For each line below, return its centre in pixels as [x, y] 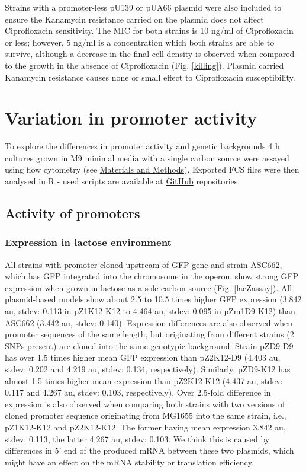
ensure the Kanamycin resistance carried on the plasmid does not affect [134, 19]
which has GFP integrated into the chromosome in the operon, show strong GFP [152, 276]
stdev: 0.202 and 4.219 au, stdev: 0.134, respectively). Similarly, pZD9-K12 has [148, 369]
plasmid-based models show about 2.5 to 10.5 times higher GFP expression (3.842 [153, 299]
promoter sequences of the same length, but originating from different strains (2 [149, 334]
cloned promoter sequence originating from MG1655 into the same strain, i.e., [146, 415]
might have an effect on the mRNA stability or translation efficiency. [129, 462]
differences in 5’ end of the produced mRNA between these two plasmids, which [149, 450]
